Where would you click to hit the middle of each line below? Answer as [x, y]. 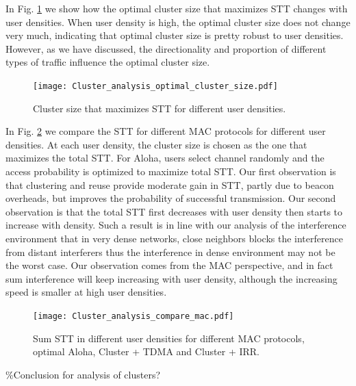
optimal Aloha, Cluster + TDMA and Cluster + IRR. [146, 351]
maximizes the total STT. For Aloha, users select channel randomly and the [165, 158]
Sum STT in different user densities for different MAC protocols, [169, 338]
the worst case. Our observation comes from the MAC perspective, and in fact [169, 265]
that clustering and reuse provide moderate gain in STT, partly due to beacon [170, 184]
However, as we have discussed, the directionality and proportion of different [166, 48]
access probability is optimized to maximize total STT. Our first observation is [171, 171]
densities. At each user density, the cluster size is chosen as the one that [156, 144]
